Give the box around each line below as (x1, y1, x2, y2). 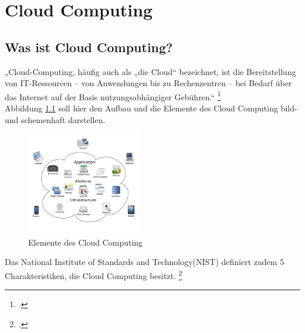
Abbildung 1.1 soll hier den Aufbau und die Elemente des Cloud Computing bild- (5, 102, 297, 114)
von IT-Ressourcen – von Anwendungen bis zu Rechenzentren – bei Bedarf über (5, 77, 292, 89)
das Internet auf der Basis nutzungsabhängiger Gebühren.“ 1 (5, 89, 221, 103)
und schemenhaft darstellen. (5, 113, 106, 125)
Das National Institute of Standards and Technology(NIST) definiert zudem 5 (5, 256, 284, 268)
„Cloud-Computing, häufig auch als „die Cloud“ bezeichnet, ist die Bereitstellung (5, 65, 296, 77)
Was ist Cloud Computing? (5, 38, 173, 56)
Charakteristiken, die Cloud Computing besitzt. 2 (5, 268, 182, 281)
